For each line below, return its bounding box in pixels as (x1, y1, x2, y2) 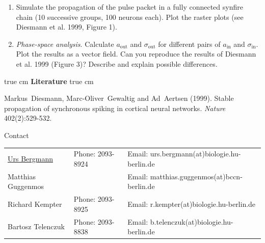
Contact (4, 129, 29, 140)
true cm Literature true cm (4, 75, 94, 86)
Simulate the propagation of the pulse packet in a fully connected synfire (16, 2, 243, 12)
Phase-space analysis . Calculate (16, 38, 114, 49)
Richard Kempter (8, 198, 62, 209)
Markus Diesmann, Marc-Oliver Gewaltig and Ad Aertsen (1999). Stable (4, 93, 234, 103)
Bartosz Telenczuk (8, 221, 65, 232)
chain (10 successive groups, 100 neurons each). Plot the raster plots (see (16, 11, 244, 22)
